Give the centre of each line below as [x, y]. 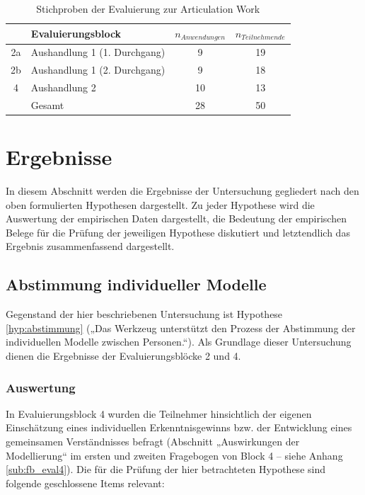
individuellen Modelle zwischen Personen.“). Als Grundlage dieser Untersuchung [179, 342]
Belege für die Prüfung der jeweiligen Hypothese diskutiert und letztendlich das [178, 232]
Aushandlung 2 [63, 87]
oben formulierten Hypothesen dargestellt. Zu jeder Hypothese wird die [160, 204]
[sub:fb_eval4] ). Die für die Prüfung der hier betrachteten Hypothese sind [166, 469]
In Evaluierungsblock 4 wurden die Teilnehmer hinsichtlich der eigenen [159, 413]
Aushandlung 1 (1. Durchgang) [98, 52]
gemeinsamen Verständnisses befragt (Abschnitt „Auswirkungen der [153, 441]
